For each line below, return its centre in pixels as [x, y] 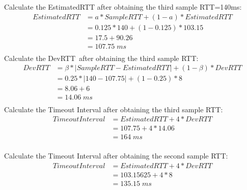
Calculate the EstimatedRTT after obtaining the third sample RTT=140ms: [123, 7]
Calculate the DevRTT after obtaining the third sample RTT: [101, 58]
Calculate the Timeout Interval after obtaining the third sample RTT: [114, 109]
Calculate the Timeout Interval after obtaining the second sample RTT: [116, 156]
